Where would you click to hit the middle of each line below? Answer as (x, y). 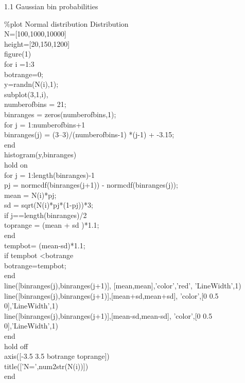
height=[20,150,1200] (37, 43)
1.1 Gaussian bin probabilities (51, 6)
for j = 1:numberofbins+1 (45, 124)
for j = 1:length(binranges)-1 (49, 175)
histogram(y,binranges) (40, 154)
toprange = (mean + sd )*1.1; (52, 225)
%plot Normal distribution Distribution (66, 23)
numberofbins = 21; (35, 104)
